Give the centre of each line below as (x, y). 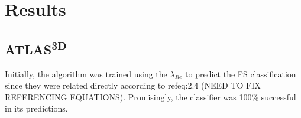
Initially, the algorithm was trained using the (86, 73)
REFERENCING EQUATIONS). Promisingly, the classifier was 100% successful (150, 96)
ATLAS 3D (36, 47)
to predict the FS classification (241, 73)
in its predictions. (36, 108)
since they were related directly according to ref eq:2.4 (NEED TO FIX (133, 85)
